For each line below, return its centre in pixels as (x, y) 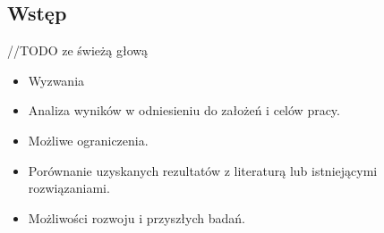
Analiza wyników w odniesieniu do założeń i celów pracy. (184, 110)
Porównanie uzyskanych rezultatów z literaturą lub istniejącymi (203, 170)
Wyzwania (56, 80)
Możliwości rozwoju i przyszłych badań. (137, 217)
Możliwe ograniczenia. (88, 140)
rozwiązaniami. (69, 188)
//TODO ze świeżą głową (77, 50)
